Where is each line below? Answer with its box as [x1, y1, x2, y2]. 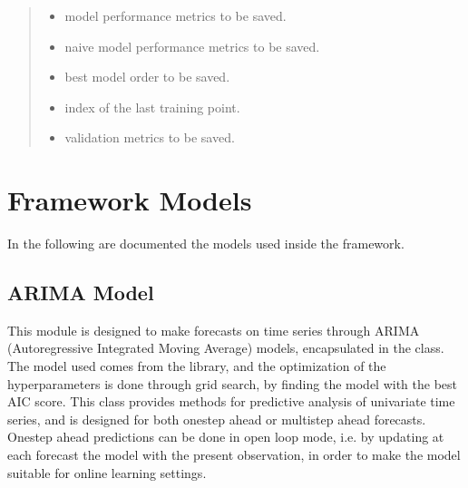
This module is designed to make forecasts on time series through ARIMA [7, 320, 420, 339]
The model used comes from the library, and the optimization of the [7, 356, 386, 376]
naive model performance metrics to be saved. [64, 36, 320, 55]
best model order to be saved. [64, 67, 230, 86]
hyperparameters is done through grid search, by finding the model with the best [7, 374, 458, 393]
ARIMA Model [7, 278, 154, 307]
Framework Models [7, 181, 252, 219]
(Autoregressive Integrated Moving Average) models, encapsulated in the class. [7, 338, 444, 357]
